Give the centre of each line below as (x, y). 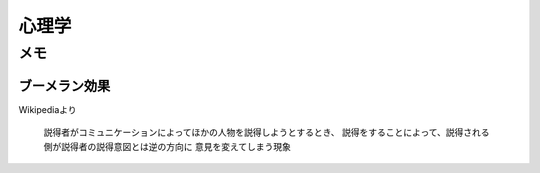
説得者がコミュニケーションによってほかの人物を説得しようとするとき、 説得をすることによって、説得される (266, 132)
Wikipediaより (47, 109)
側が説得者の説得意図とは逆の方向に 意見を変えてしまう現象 (167, 146)
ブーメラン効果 (64, 85)
